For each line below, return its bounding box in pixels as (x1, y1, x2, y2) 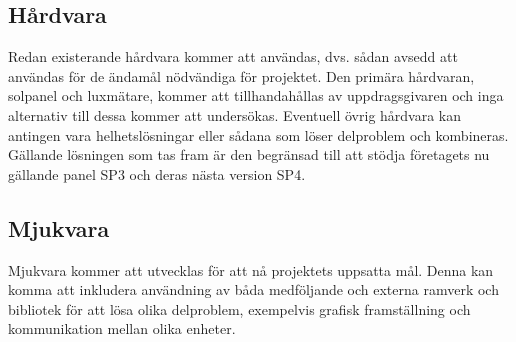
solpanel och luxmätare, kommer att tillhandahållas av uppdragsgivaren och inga (8, 85, 504, 106)
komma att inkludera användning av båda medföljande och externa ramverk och (8, 279, 499, 300)
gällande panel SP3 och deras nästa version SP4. (8, 163, 306, 184)
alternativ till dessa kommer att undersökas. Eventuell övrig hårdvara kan (8, 104, 462, 125)
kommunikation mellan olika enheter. (8, 318, 236, 339)
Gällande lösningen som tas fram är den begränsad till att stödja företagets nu (8, 144, 490, 165)
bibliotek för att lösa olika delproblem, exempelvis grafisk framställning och (8, 298, 471, 319)
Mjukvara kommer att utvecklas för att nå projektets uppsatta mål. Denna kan (8, 259, 494, 280)
